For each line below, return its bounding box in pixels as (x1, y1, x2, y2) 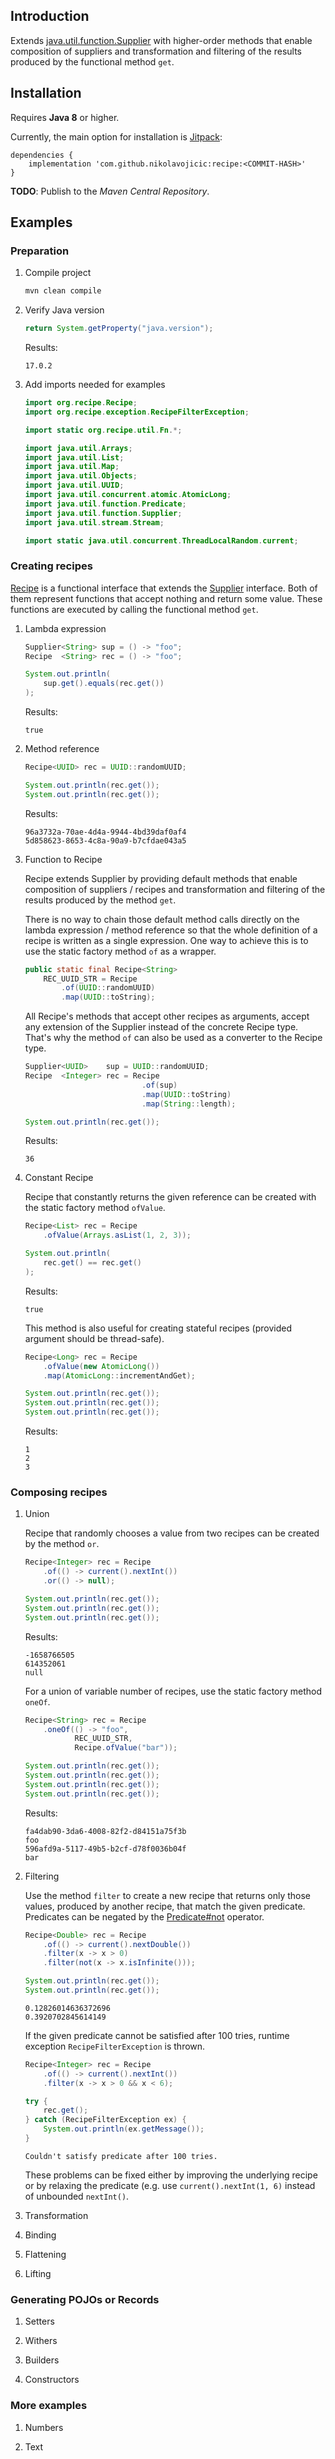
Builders (24, 2354, 60, 2366)
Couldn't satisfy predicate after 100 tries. (24, 2151, 218, 2161)
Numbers (24, 2421, 64, 2433)
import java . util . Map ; (24, 462, 120, 472)
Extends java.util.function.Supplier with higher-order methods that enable (10, 34, 313, 46)
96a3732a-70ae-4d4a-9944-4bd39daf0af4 (24, 827, 187, 837)
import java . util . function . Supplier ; (24, 508, 183, 518)
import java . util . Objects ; (24, 471, 138, 481)
